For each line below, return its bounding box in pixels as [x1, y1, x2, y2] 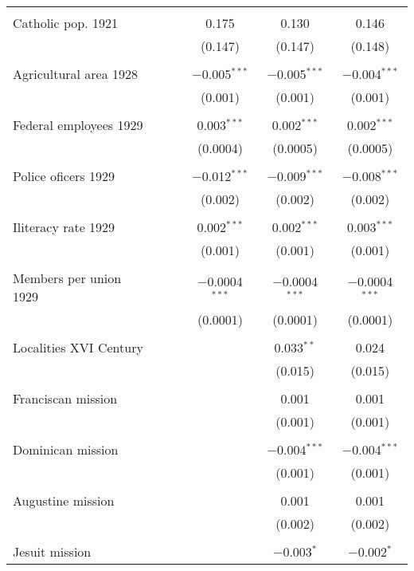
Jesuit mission [13, 542, 92, 561]
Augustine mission [13, 491, 115, 510]
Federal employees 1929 [13, 116, 143, 134]
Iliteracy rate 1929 [13, 218, 115, 236]
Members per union [13, 269, 122, 287]
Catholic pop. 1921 [13, 14, 119, 32]
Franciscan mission [13, 389, 118, 408]
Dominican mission [13, 440, 119, 459]
